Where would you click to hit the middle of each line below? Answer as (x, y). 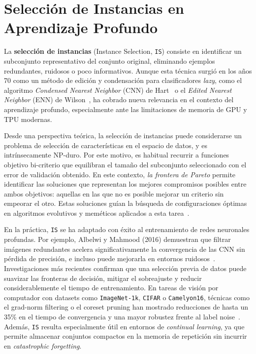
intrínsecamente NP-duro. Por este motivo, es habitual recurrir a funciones (117, 155)
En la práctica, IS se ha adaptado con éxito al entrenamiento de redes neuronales (127, 229)
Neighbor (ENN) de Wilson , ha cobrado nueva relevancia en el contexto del (119, 99)
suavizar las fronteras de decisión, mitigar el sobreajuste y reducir (103, 278)
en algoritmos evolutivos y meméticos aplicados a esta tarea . (97, 213)
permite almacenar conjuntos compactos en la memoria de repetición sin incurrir (126, 336)
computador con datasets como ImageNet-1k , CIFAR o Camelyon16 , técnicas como (127, 297)
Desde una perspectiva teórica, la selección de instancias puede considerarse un (123, 136)
